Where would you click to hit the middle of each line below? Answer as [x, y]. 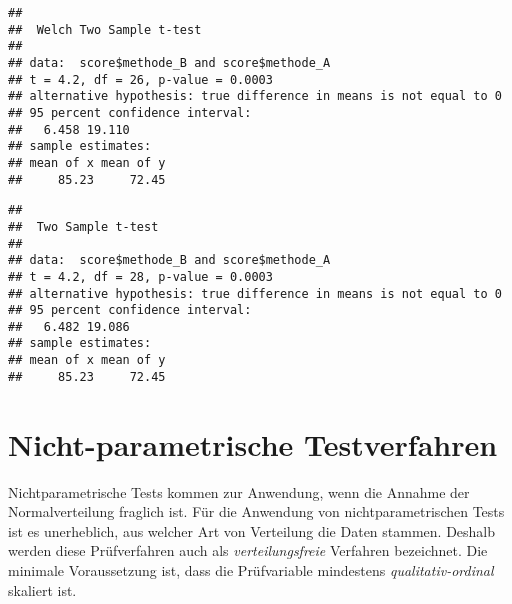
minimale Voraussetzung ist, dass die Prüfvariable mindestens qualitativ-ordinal [251, 569]
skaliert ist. [42, 589]
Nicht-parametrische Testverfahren [253, 443]
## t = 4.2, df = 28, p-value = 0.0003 [140, 276]
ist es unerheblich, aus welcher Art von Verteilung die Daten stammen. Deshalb [252, 530]
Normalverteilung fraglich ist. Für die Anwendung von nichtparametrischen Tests [256, 511]
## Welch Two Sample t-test [105, 29]
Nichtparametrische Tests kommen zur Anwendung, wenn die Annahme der [239, 491]
